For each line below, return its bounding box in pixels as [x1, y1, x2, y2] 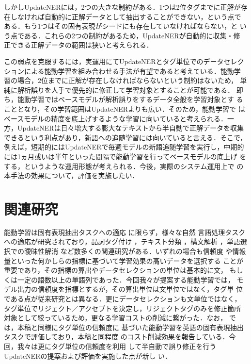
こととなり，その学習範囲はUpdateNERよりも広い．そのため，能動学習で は [4, 103, 245, 114]
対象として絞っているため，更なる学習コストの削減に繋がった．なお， [4, 313, 227, 323]
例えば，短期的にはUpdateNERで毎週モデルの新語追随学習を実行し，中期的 [4, 142, 244, 152]
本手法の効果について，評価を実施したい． [4, 170, 139, 181]
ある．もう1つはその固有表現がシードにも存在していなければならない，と [4, 21, 238, 31]
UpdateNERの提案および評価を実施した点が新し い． [4, 350, 172, 361]
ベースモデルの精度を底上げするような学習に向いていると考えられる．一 [4, 113, 234, 123]
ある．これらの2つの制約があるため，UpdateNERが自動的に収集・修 [24, 30, 240, 40]
